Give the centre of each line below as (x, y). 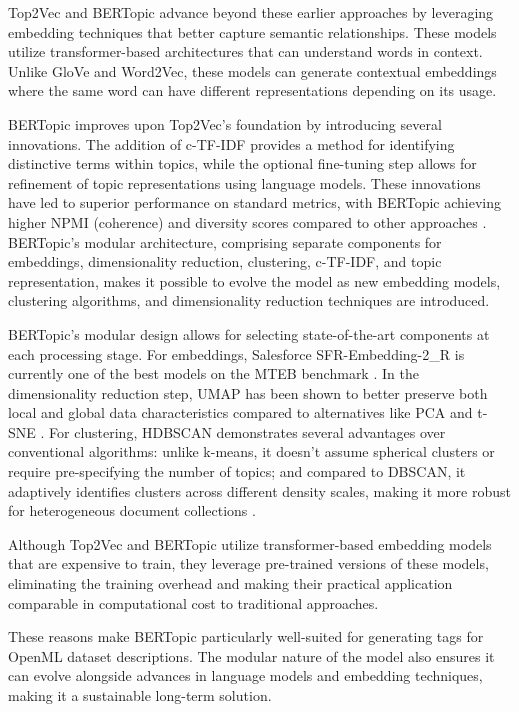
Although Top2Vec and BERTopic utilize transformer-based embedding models (250, 543)
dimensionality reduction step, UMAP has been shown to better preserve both (248, 392)
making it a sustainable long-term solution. (140, 695)
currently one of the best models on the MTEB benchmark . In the (213, 373)
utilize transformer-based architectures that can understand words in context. (245, 51)
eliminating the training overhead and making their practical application (230, 583)
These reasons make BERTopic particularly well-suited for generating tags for (246, 636)
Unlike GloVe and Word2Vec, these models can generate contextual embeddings (252, 70)
